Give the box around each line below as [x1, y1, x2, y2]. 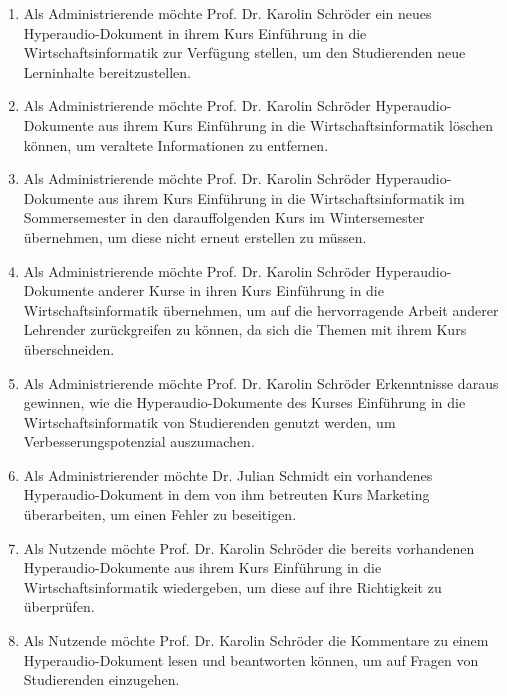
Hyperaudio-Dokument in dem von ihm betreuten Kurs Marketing [23, 484, 430, 505]
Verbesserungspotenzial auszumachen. [23, 431, 255, 452]
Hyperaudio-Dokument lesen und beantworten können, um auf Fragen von [23, 649, 479, 670]
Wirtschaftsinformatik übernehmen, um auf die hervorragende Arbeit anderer [23, 299, 499, 320]
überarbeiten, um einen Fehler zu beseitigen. [23, 504, 297, 525]
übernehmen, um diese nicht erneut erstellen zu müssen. [23, 226, 367, 247]
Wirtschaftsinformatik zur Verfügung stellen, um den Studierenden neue [23, 42, 466, 63]
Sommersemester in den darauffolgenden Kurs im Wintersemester [23, 207, 425, 228]
